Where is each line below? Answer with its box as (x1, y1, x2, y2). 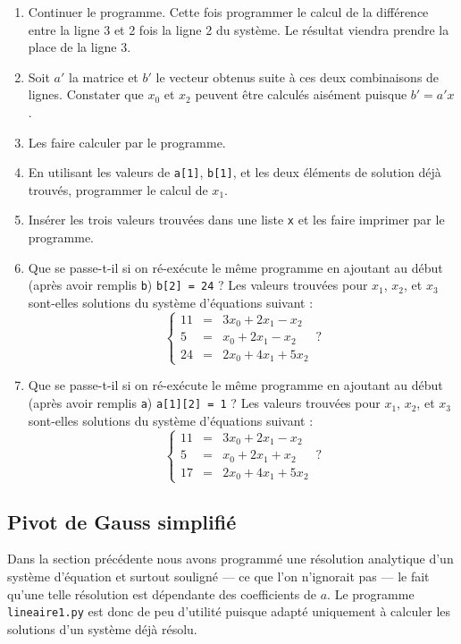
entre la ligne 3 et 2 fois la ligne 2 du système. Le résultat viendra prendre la (28, 20, 449, 38)
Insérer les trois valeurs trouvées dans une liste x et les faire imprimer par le (28, 210, 445, 229)
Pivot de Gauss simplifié (7, 507, 237, 535)
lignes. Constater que (28, 85, 144, 104)
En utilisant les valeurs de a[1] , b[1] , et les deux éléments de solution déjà (28, 163, 441, 182)
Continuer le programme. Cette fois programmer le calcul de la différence (28, 3, 429, 21)
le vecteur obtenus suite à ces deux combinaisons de (155, 67, 440, 86)
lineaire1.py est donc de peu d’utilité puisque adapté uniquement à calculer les (7, 602, 451, 621)
